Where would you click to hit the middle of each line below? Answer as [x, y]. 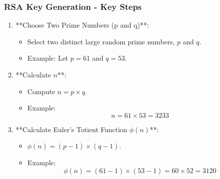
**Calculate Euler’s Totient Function [71, 129]
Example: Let [48, 58]
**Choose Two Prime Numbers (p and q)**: [82, 25]
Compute [41, 91]
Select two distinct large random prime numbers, [101, 41]
